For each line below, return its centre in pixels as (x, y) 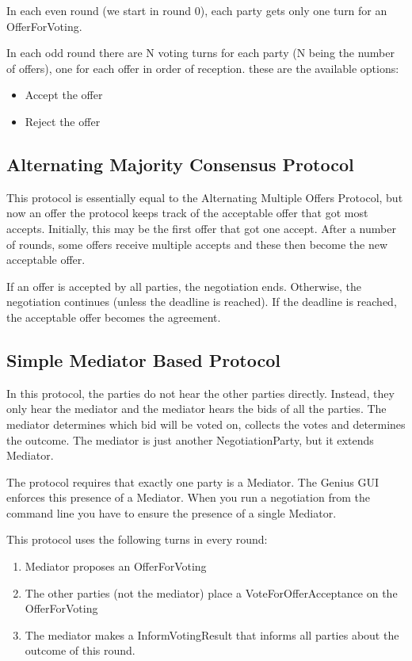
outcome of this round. (80, 650)
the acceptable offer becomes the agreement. (114, 317)
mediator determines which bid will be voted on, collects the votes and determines (206, 424)
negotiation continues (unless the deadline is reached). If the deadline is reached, (202, 302)
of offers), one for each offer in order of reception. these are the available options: (203, 68)
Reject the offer (63, 121)
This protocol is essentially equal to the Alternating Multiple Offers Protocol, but (205, 197)
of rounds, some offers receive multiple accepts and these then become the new (197, 244)
